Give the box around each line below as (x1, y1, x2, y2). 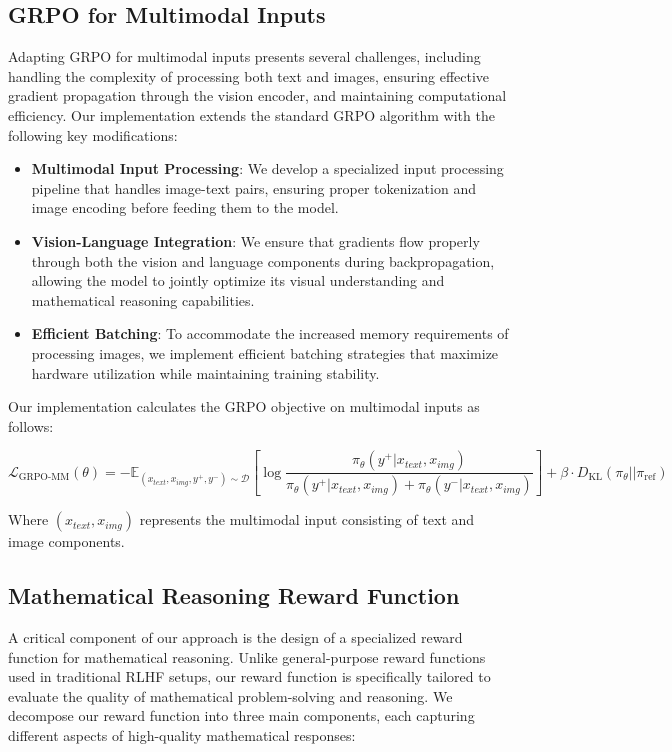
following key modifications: (8, 124, 178, 145)
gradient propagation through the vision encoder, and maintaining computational (8, 85, 507, 106)
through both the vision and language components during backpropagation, (31, 250, 495, 271)
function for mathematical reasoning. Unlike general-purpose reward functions (8, 646, 486, 667)
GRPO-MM (18, 472, 70, 483)
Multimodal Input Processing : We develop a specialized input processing (31, 158, 504, 179)
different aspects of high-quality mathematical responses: (8, 724, 356, 745)
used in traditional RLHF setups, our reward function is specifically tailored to (8, 666, 491, 687)
